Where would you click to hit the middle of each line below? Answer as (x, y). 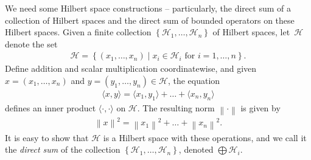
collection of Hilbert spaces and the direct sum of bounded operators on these (150, 20)
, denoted (196, 149)
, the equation (194, 80)
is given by (260, 107)
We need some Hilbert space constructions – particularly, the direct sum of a (148, 8)
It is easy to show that (47, 137)
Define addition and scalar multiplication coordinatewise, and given (131, 68)
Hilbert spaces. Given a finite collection (78, 32)
